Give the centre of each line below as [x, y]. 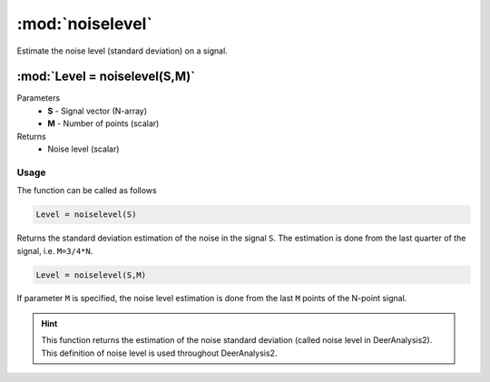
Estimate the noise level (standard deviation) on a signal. [122, 51]
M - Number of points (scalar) [103, 123]
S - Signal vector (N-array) [98, 111]
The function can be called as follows [87, 191]
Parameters [39, 98]
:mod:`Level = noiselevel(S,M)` [106, 77]
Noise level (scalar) [83, 149]
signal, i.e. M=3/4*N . [55, 250]
